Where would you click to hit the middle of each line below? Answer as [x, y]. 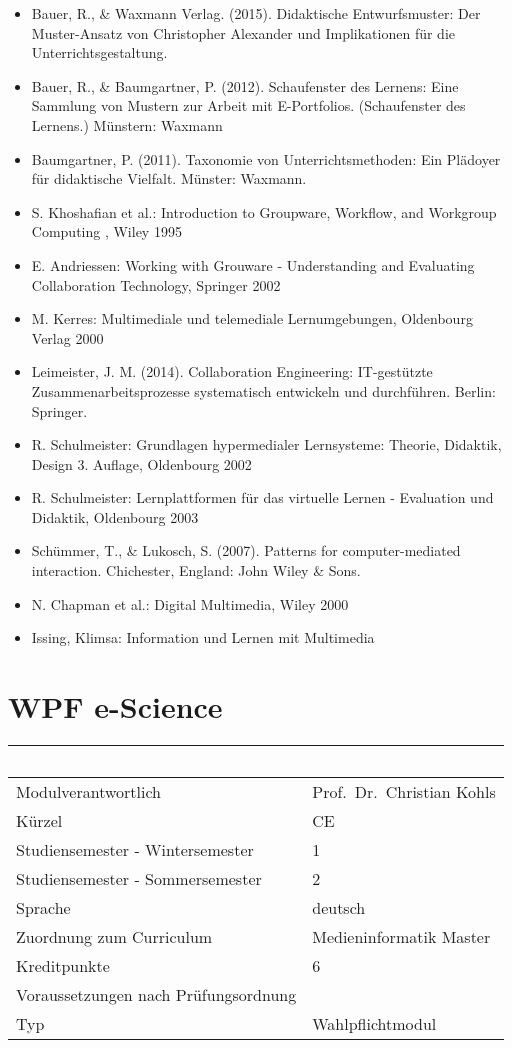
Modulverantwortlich [89, 791]
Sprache [43, 907]
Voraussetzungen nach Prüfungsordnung [156, 994]
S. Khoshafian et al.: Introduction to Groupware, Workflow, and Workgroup [264, 211]
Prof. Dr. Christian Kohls [404, 791]
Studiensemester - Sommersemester [139, 878]
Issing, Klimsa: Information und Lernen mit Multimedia [203, 637]
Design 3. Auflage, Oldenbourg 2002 [141, 463]
